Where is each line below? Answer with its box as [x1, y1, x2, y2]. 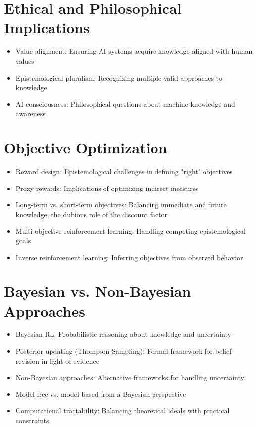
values [15, 55, 34, 66]
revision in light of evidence [15, 355, 99, 366]
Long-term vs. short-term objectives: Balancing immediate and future [15, 199, 227, 210]
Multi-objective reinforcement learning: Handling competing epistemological [15, 226, 246, 236]
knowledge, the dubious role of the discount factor [15, 209, 168, 219]
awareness [15, 108, 46, 119]
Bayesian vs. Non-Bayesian [4, 281, 191, 301]
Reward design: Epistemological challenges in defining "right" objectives [15, 166, 233, 176]
